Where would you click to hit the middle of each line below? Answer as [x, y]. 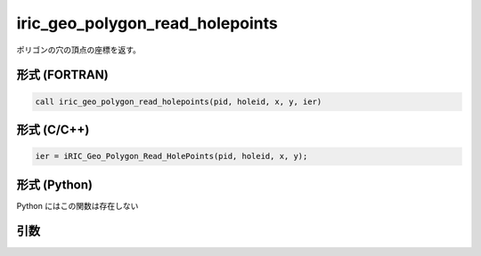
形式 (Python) [55, 184]
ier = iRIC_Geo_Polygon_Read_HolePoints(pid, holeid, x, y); [171, 156]
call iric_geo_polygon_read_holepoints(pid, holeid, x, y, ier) [179, 101]
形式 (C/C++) [53, 129]
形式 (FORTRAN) [62, 75]
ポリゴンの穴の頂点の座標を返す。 [79, 50]
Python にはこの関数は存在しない [77, 205]
